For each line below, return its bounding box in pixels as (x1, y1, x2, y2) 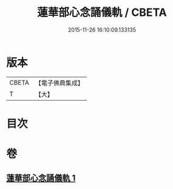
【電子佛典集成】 (35, 79, 84, 87)
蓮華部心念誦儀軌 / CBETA (37, 5, 167, 20)
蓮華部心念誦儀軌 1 (6, 173, 76, 184)
